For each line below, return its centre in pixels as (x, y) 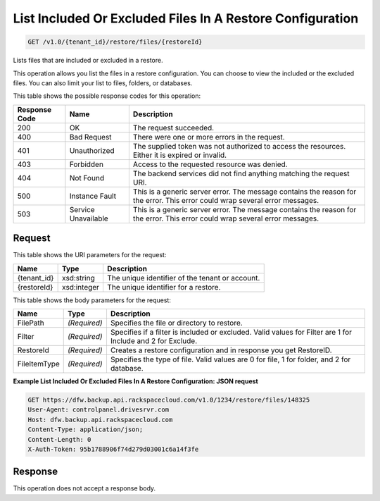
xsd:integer (81, 287)
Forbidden (86, 164)
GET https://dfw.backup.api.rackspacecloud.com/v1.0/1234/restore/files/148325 (169, 400)
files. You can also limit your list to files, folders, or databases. (103, 83)
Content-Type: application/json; (85, 429)
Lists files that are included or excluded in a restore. (88, 61)
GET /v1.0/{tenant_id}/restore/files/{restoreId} (115, 42)
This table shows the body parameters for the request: (92, 300)
